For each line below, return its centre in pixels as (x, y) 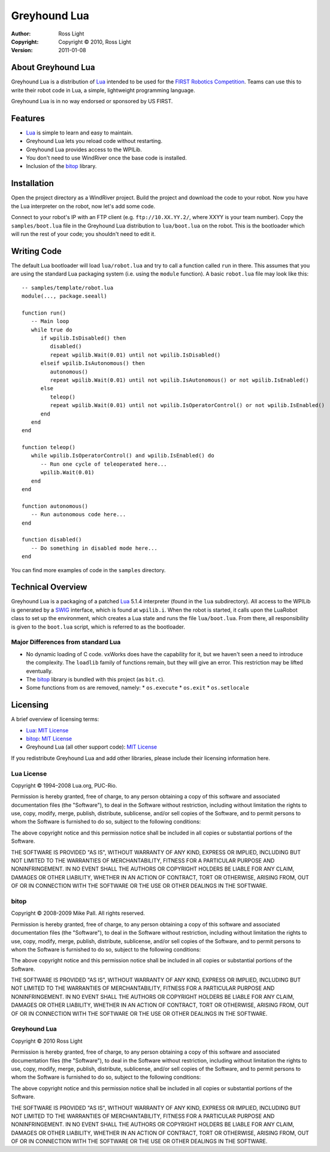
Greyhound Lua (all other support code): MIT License (92, 747)
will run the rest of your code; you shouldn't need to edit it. (83, 234)
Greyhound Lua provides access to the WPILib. (84, 149)
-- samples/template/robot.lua (68, 288)
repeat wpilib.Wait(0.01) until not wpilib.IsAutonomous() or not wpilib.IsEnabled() (180, 380)
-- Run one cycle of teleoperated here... (104, 464)
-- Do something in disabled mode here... (94, 548)
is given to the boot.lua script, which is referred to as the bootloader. (98, 627)
